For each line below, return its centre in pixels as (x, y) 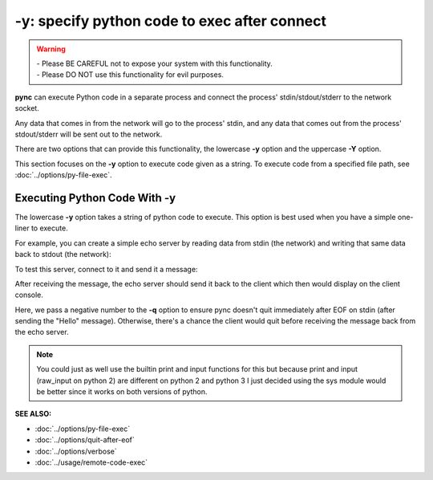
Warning (51, 49)
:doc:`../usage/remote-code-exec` (91, 462)
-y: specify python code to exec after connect (170, 21)
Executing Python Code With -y (95, 198)
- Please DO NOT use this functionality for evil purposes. (130, 75)
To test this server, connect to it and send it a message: (106, 269)
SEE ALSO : (33, 414)
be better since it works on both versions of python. (122, 392)
